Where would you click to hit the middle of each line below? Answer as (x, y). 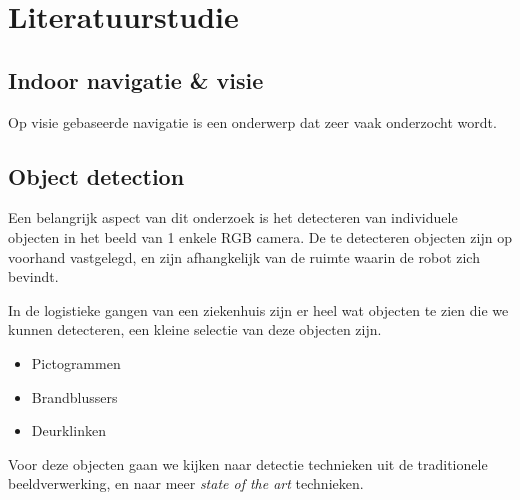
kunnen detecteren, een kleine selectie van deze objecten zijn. (195, 329)
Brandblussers (74, 396)
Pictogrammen (76, 362)
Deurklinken (68, 430)
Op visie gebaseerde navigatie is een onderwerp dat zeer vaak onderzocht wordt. (252, 121)
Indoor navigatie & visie (136, 79)
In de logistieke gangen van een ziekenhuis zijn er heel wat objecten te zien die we (258, 309)
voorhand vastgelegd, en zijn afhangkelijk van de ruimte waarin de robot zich (244, 256)
